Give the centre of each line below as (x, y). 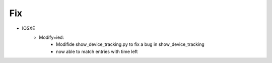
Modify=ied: (51, 37)
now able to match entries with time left (97, 51)
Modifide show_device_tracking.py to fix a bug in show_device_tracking (130, 44)
